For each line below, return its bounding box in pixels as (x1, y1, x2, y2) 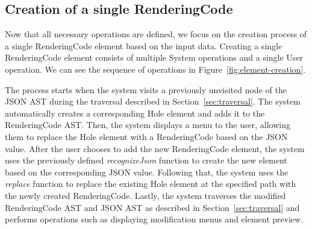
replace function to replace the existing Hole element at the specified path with (5, 177, 296, 190)
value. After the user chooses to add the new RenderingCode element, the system (5, 142, 305, 154)
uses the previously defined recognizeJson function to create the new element (5, 154, 287, 166)
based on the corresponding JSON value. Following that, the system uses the (5, 165, 289, 178)
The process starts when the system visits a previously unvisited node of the (5, 83, 287, 96)
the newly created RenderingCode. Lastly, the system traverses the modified (5, 189, 286, 201)
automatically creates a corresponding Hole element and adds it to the (5, 106, 265, 119)
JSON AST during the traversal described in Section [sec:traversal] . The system (5, 95, 301, 108)
